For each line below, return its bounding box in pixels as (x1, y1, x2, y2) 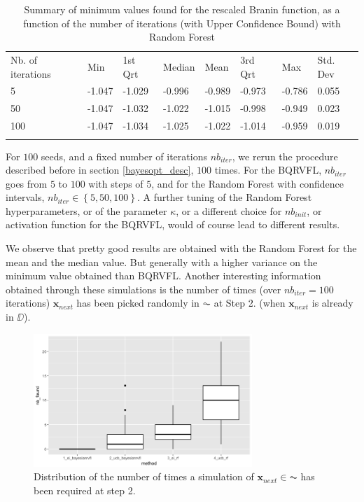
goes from (6, 176, 48, 190)
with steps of (88, 176, 143, 190)
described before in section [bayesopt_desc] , (6, 162, 194, 177)
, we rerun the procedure (232, 148, 338, 163)
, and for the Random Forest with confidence (151, 176, 344, 190)
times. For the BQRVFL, (214, 162, 322, 177)
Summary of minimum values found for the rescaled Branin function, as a (24, 2, 340, 16)
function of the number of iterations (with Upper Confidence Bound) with (23, 15, 341, 30)
